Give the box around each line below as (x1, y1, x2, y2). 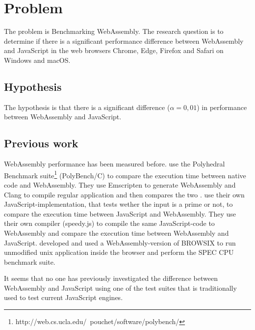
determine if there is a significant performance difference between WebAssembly (4, 35, 244, 46)
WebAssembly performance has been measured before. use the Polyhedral (4, 159, 225, 169)
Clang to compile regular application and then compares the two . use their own (4, 189, 245, 199)
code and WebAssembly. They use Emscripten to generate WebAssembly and (4, 179, 236, 190)
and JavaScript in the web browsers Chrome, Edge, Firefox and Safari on (4, 45, 224, 55)
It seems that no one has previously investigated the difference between (4, 273, 218, 283)
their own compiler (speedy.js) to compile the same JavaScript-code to (4, 218, 215, 228)
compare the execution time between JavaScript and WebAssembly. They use (4, 208, 236, 219)
